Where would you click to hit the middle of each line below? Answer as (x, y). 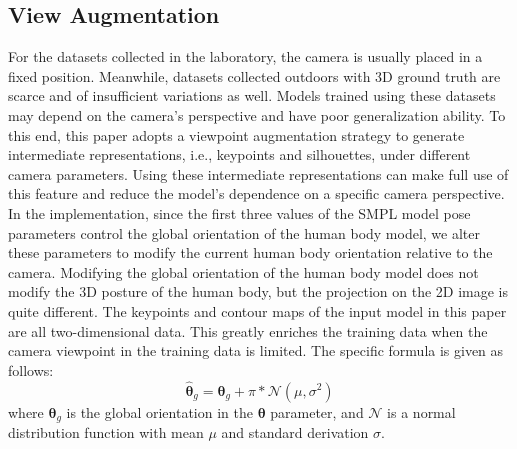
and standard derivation (295, 431)
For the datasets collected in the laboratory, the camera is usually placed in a (245, 56)
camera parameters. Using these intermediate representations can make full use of (258, 173)
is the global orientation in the (159, 411)
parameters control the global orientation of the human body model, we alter (244, 232)
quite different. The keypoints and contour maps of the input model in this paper (257, 310)
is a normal (421, 411)
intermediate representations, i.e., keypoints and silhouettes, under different (239, 154)
